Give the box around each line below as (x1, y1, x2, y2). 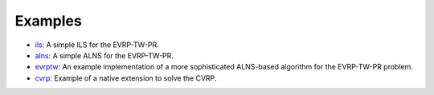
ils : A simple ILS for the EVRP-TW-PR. (35, 40, 160, 49)
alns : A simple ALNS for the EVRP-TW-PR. (35, 50, 174, 60)
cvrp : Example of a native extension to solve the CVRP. (35, 73, 217, 83)
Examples (14, 12, 82, 30)
